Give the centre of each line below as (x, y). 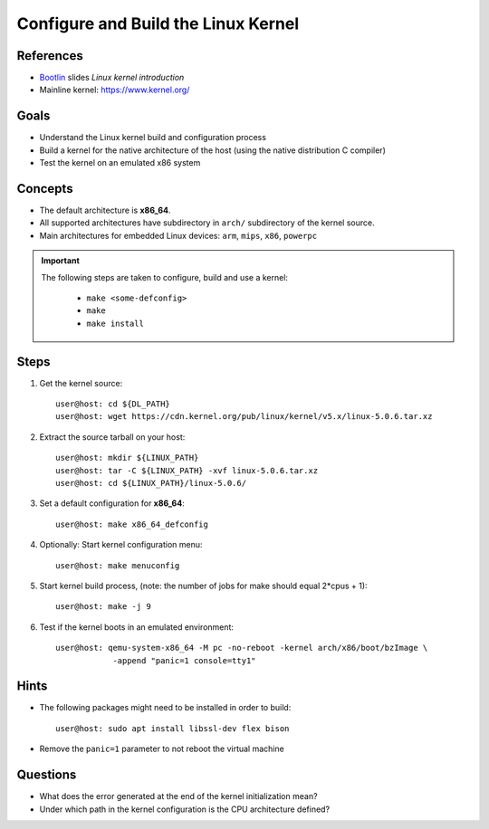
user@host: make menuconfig (118, 565)
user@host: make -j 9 (103, 607)
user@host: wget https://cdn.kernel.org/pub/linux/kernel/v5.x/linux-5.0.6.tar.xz (244, 417)
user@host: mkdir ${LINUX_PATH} (127, 458)
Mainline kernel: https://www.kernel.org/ (115, 90)
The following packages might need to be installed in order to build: (165, 708)
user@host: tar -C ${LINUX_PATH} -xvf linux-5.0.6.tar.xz (187, 470)
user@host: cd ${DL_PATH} (113, 404)
